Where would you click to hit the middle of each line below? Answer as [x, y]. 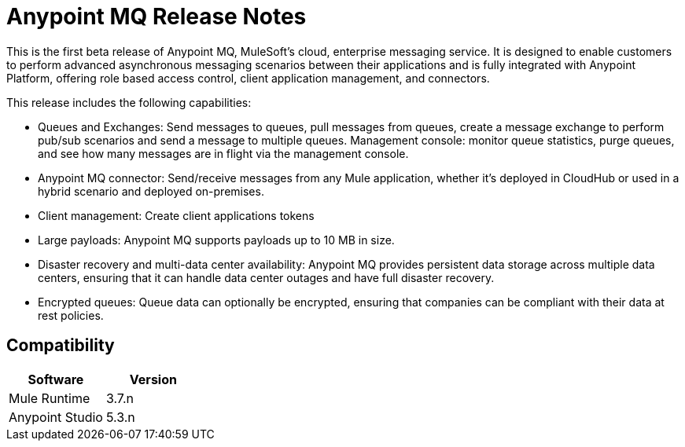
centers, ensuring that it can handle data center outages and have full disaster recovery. [266, 277]
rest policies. [71, 315]
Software [56, 379]
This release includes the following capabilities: [129, 102]
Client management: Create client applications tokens [176, 215]
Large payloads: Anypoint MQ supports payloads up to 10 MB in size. [216, 240]
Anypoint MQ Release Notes [157, 16]
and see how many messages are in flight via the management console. [223, 153]
